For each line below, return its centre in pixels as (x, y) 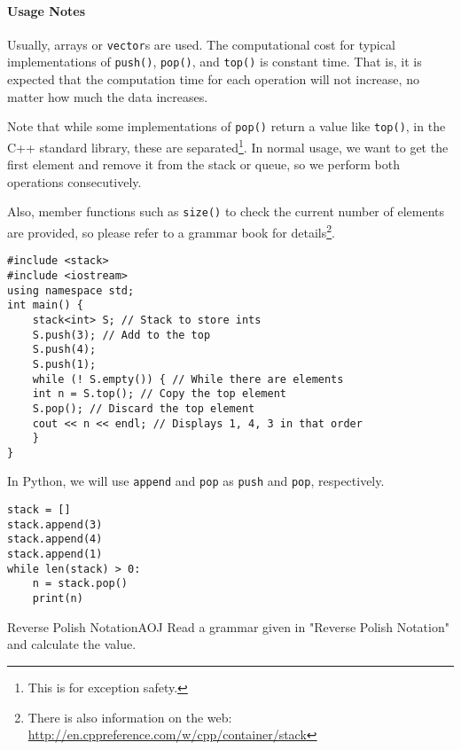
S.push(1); (64, 364)
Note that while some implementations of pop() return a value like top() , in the (227, 126)
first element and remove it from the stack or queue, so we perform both (203, 164)
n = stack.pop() (80, 584)
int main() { (45, 305)
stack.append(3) (55, 524)
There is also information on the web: (130, 717)
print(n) (58, 599)
